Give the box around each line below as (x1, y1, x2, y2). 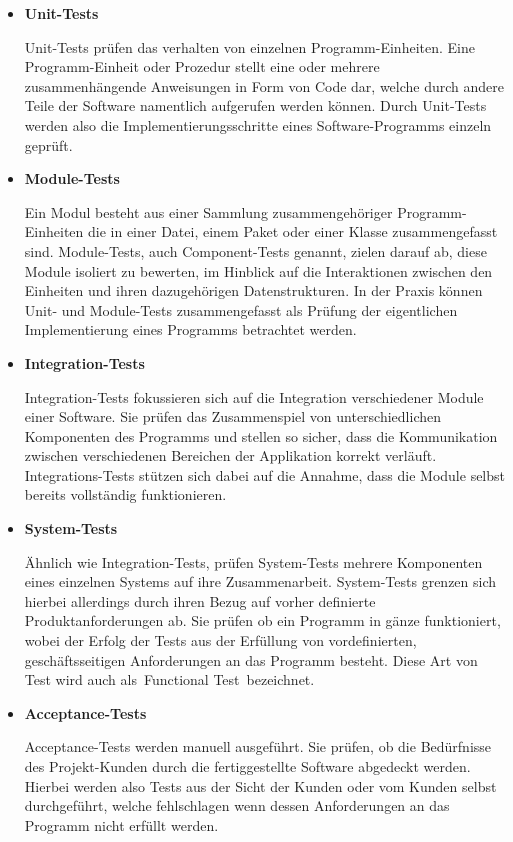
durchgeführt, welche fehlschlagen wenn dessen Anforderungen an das (24, 795, 450, 816)
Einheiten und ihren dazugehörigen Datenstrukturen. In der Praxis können (24, 280, 483, 301)
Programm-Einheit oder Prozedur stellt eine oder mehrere (24, 56, 380, 77)
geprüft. (24, 134, 73, 155)
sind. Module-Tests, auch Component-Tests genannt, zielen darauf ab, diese (24, 240, 487, 261)
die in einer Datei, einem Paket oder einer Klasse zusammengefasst (88, 221, 498, 242)
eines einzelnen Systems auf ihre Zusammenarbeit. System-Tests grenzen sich (24, 571, 497, 592)
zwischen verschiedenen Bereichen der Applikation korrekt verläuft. (24, 445, 437, 466)
